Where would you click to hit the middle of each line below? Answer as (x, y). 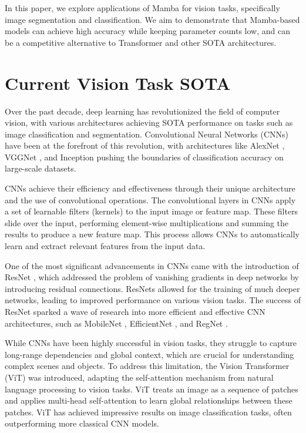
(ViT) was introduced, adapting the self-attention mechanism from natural (139, 377)
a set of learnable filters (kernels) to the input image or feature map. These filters (152, 211)
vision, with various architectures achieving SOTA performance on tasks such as (149, 122)
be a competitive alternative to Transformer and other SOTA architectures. (141, 42)
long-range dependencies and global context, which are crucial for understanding (149, 354)
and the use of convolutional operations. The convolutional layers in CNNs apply (150, 199)
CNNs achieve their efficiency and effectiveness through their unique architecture (150, 188)
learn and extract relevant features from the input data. (105, 246)
